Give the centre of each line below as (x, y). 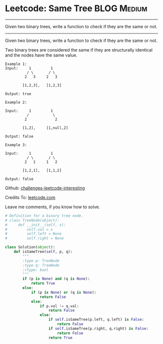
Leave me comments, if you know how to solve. (53, 207)
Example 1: (16, 64)
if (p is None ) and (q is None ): (56, 279)
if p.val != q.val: (59, 306)
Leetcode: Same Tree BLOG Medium (76, 9)
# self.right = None (34, 238)
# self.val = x (29, 229)
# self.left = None (33, 234)
